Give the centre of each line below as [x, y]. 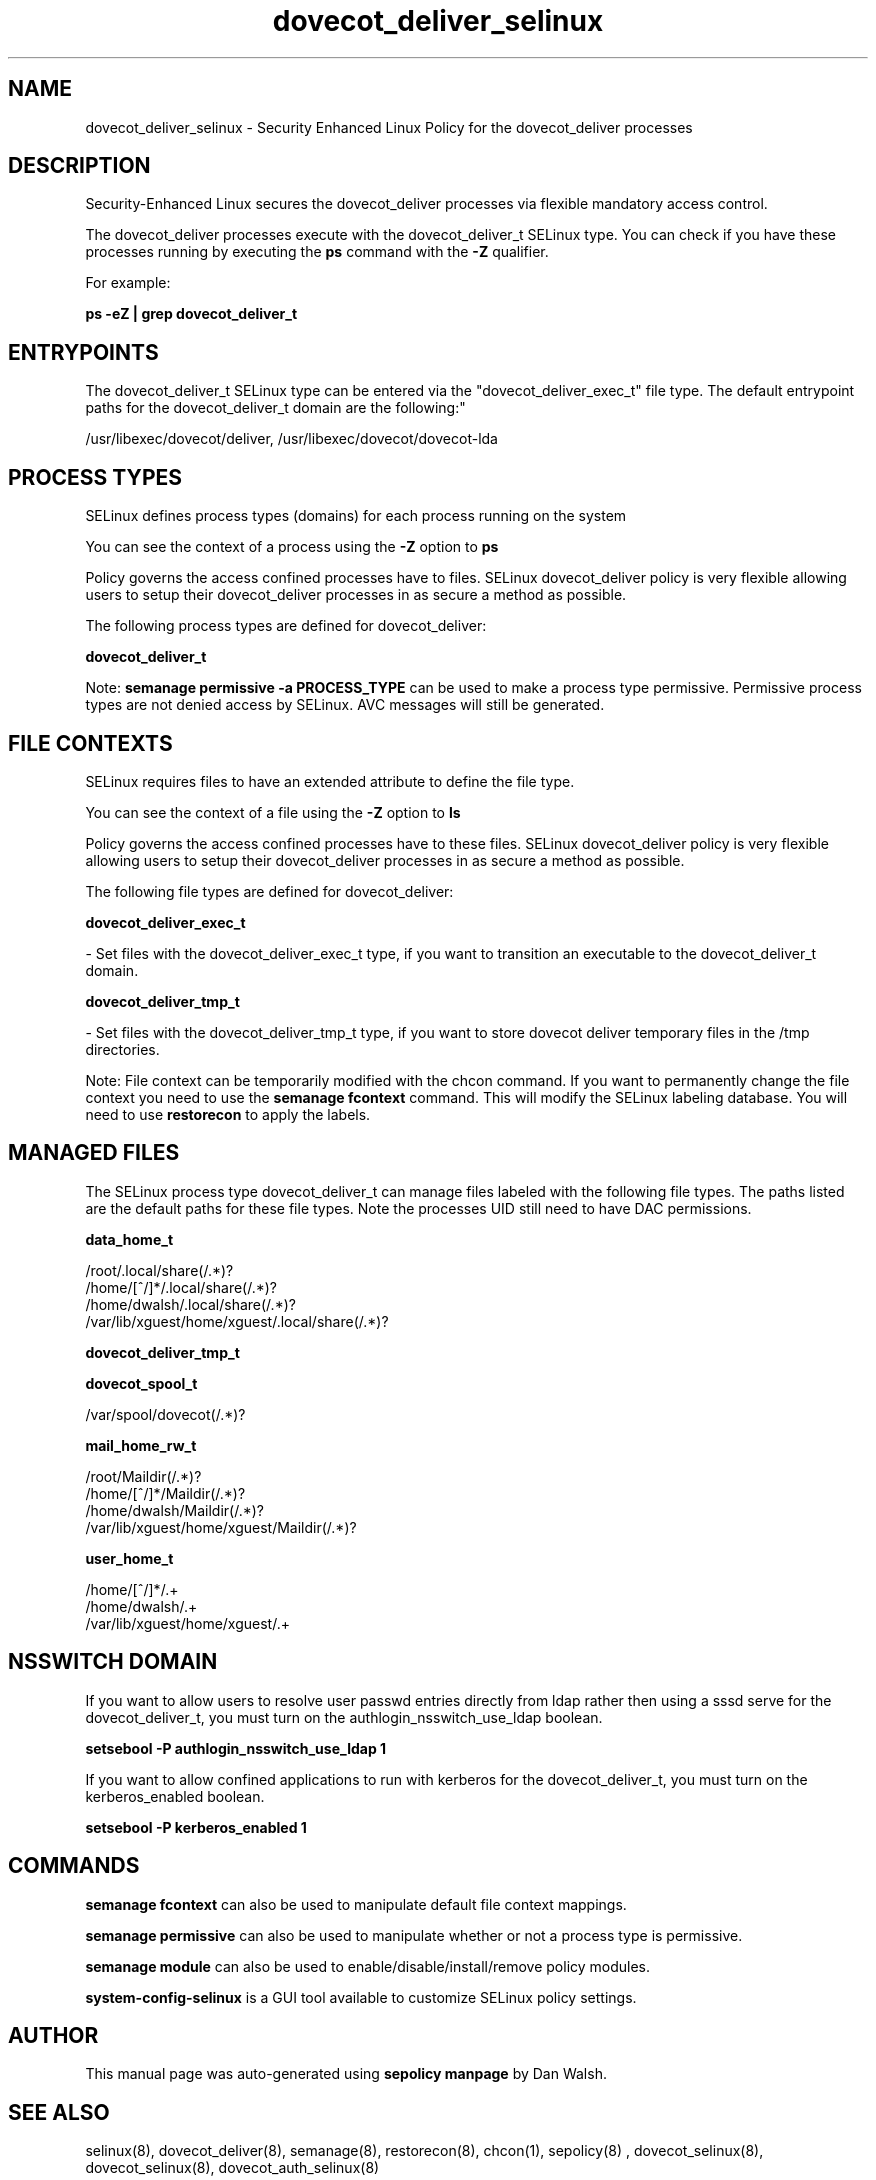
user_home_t [129, 1558]
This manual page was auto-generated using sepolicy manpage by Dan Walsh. [346, 2074]
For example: [128, 283]
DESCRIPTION [79, 166]
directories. [122, 1049]
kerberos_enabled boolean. [175, 1796]
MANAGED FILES [94, 1153]
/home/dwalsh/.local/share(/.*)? [190, 1304]
